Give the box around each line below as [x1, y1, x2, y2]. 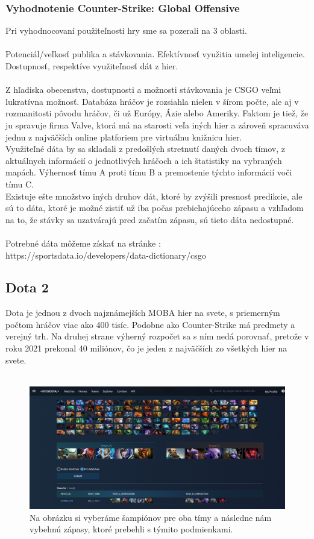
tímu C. [5, 177, 34, 190]
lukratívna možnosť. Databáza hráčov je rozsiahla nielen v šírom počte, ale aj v [5, 95, 299, 107]
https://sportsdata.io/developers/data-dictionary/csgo [5, 248, 206, 261]
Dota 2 [5, 278, 49, 297]
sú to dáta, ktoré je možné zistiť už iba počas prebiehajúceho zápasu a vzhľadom [5, 201, 304, 214]
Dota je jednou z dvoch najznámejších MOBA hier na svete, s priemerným [5, 306, 280, 319]
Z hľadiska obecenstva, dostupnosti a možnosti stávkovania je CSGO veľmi [5, 83, 281, 96]
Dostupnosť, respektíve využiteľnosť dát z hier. [5, 60, 178, 72]
